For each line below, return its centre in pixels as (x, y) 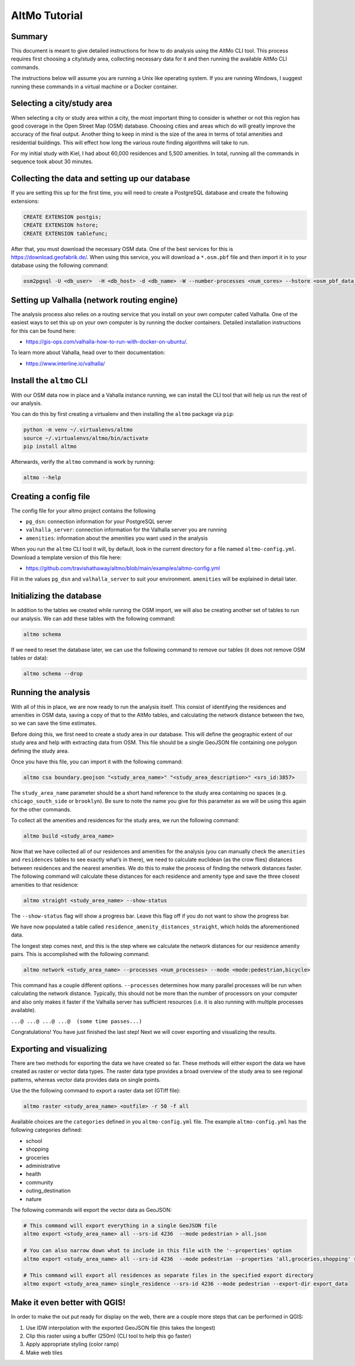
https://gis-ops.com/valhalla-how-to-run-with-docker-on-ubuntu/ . (106, 342)
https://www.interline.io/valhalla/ (65, 363)
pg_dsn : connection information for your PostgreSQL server (99, 521)
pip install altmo (50, 447)
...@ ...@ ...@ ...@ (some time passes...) (77, 1021)
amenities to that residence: (45, 884)
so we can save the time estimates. (54, 723)
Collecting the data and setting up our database (101, 179)
